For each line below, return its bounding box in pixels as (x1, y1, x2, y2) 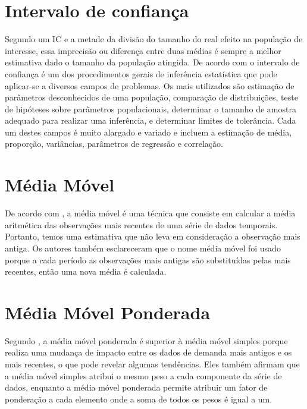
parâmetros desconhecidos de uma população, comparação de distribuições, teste (5, 91, 298, 103)
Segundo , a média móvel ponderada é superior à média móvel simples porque (5, 334, 288, 347)
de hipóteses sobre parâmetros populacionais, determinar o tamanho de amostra (5, 102, 296, 115)
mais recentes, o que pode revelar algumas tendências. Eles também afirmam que (5, 358, 300, 370)
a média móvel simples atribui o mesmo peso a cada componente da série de (5, 369, 282, 382)
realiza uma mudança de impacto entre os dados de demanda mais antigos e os (5, 346, 292, 358)
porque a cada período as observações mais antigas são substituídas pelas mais (5, 253, 291, 266)
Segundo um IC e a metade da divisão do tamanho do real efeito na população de (5, 33, 303, 45)
